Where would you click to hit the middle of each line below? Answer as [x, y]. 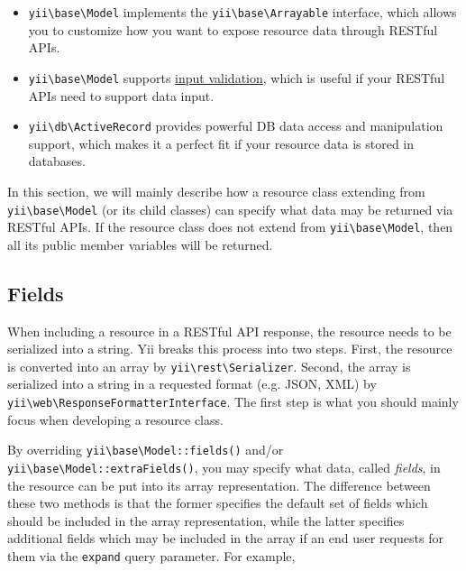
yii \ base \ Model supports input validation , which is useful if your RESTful [237, 77]
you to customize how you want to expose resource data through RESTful [233, 29]
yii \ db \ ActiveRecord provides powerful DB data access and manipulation [236, 126]
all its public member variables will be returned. [140, 244]
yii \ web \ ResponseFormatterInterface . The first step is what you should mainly [233, 402]
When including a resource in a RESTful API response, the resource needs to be [229, 331]
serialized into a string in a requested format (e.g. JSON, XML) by [192, 384]
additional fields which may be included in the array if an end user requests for [225, 538]
